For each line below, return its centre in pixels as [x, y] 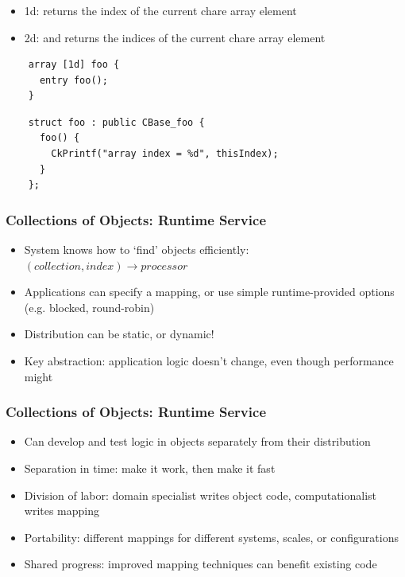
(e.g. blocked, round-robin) [89, 307]
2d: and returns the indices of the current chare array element [175, 37]
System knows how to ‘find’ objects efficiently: [137, 250]
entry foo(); [73, 80]
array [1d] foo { [74, 65]
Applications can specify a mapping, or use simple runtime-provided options [209, 292]
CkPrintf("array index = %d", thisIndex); [165, 154]
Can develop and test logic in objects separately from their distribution [197, 441]
